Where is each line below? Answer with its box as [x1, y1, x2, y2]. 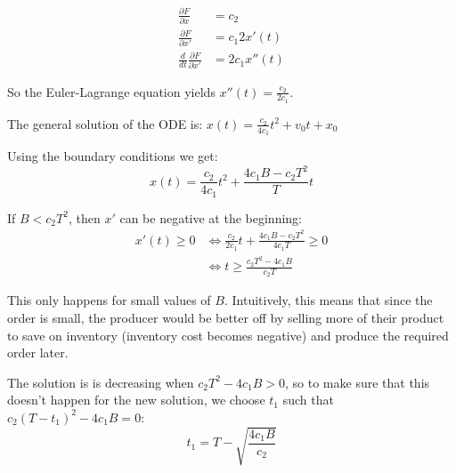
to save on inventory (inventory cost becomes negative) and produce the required [7, 325, 449, 344]
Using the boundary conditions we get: [7, 147, 218, 165]
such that [282, 390, 334, 409]
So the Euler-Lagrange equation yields [7, 82, 216, 100]
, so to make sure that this [285, 373, 430, 391]
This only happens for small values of [7, 291, 211, 309]
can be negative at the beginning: [119, 208, 302, 227]
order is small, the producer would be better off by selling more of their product [7, 308, 444, 326]
